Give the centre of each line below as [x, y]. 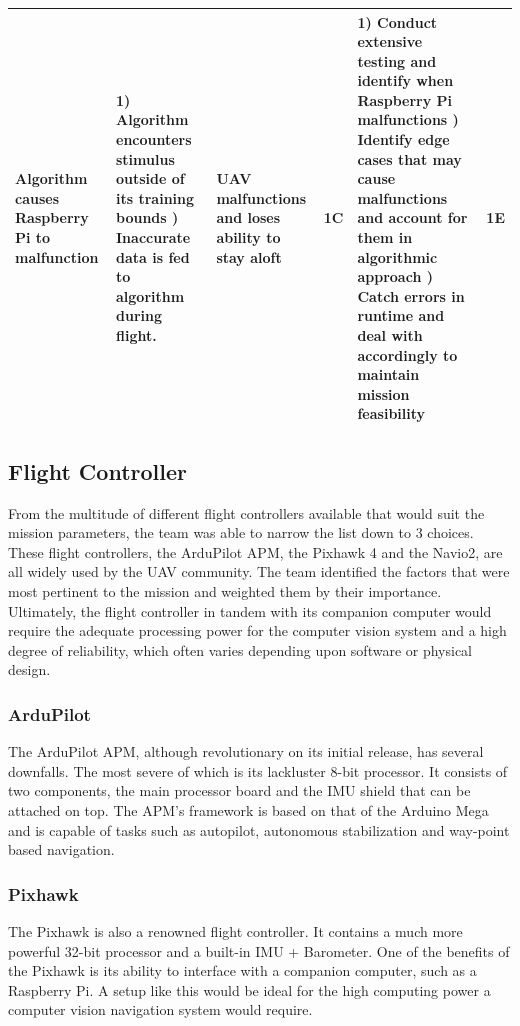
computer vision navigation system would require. [160, 1009]
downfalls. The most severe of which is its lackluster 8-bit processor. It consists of [258, 770]
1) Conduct [397, 21]
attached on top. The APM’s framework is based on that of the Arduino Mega [248, 810]
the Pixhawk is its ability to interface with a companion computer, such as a [242, 970]
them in [385, 237]
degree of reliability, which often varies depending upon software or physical [240, 649]
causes [37, 197]
